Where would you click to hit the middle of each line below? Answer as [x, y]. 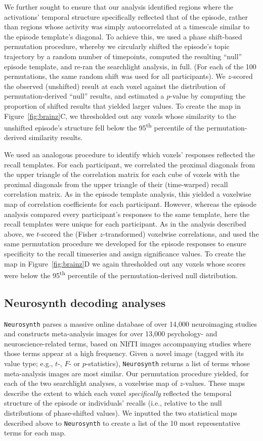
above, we [19, 233]
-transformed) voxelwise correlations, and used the [181, 233]
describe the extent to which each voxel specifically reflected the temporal [118, 393]
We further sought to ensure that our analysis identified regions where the [119, 7]
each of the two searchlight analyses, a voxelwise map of [91, 383]
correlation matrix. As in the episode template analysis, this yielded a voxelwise [128, 194]
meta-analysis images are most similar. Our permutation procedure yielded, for [126, 373]
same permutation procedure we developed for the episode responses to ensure [125, 244]
